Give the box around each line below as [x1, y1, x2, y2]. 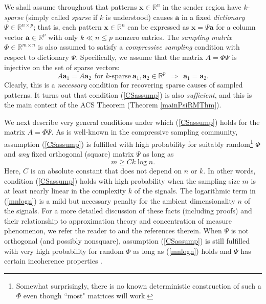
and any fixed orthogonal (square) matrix [4, 148, 134, 159]
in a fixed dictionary [182, 11, 245, 22]
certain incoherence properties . [4, 255, 102, 266]
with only [48, 31, 78, 42]
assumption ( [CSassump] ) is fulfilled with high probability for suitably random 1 [4, 137, 253, 149]
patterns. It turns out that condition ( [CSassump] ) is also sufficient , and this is [4, 89, 252, 100]
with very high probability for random [4, 245, 124, 256]
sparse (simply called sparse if [4, 11, 98, 22]
